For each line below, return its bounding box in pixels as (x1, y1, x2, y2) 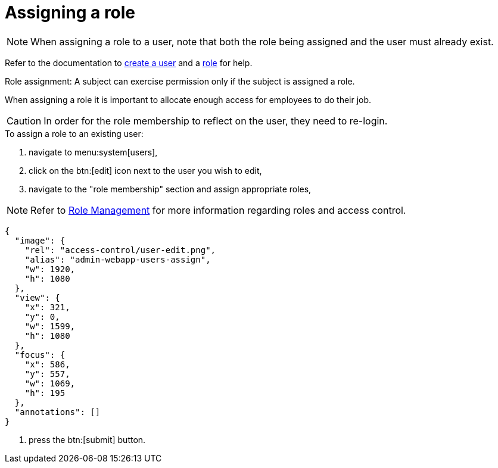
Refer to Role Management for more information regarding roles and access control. (30, 204, 406, 216)
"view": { (14, 292, 60, 302)
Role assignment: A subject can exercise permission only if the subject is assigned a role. (5, 76, 355, 86)
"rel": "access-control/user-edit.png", (24, 245, 216, 255)
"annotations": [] (14, 407, 101, 417)
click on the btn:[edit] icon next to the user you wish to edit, (29, 165, 262, 176)
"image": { (14, 235, 66, 245)
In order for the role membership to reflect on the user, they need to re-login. (43, 114, 388, 127)
